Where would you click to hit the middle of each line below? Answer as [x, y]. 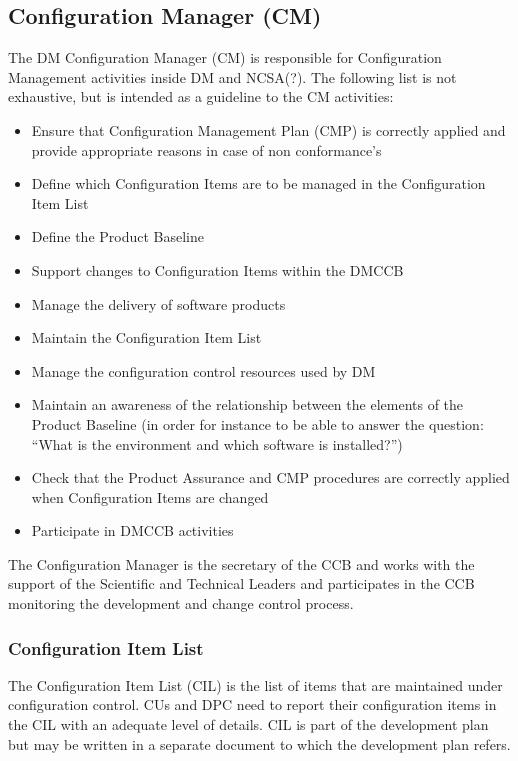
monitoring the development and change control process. [181, 603]
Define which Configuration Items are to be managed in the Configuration [258, 183]
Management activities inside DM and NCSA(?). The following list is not [232, 76]
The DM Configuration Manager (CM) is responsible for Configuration [225, 57]
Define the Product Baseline [117, 236]
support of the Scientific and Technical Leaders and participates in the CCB [241, 583]
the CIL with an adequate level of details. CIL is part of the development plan [248, 724]
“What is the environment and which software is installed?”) [217, 443]
